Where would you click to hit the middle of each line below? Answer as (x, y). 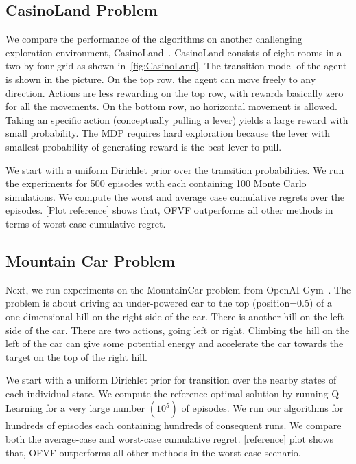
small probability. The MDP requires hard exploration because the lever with (168, 133)
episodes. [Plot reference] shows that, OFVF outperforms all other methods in (169, 210)
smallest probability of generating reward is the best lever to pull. (144, 146)
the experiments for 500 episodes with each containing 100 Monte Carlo (156, 183)
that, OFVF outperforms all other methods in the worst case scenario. (153, 452)
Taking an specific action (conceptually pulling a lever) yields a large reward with (177, 119)
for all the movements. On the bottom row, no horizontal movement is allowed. (172, 106)
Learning (24, 408)
